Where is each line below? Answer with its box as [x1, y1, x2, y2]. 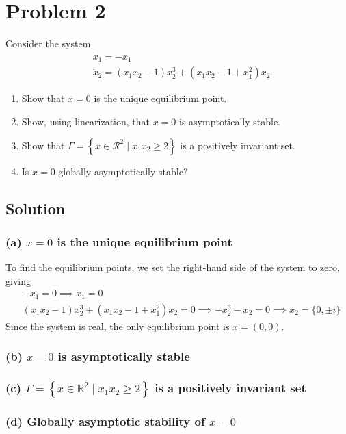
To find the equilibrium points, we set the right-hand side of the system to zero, [5, 260, 340, 275]
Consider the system [5, 36, 91, 51]
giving [5, 273, 31, 288]
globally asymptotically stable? [58, 164, 188, 178]
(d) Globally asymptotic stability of [5, 413, 205, 430]
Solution [5, 197, 66, 218]
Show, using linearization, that [21, 114, 150, 129]
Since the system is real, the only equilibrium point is [5, 318, 230, 333]
